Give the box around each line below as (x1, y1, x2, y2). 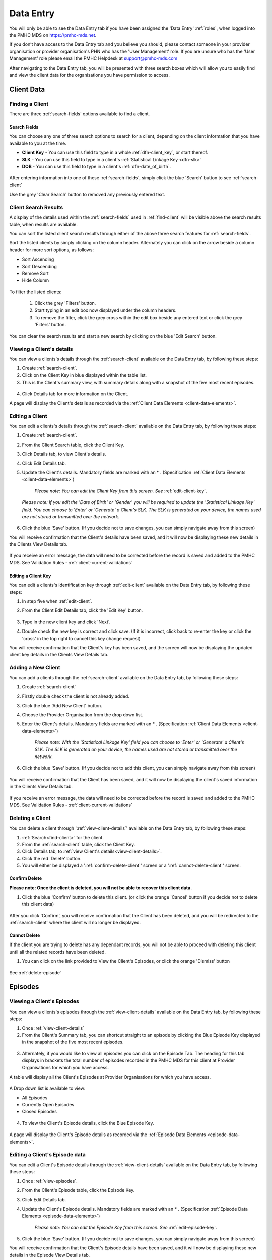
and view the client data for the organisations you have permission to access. (9, 72, 170, 78)
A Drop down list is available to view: (9, 1085, 86, 1091)
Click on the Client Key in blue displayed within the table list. (22, 372, 147, 378)
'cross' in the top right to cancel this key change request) (22, 635, 141, 641)
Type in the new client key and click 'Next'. (22, 619, 111, 625)
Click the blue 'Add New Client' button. (22, 702, 103, 708)
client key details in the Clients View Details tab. (9, 652, 109, 658)
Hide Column (22, 277, 49, 283)
